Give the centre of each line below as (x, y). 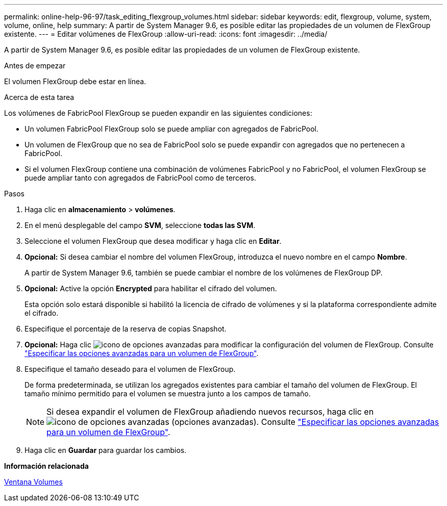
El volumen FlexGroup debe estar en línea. (75, 81)
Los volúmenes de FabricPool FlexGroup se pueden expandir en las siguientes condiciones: (158, 113)
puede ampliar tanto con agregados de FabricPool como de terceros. (140, 178)
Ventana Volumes (33, 482)
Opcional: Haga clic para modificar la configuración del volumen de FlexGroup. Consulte (229, 345)
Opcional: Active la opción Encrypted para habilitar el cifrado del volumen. (151, 288)
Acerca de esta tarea (39, 97)
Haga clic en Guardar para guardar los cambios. (106, 450)
